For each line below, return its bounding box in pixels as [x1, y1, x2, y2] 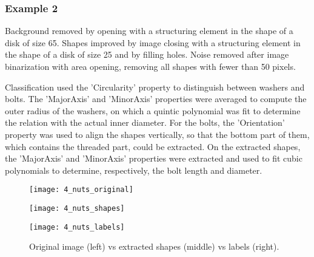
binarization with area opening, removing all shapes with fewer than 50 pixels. [5, 60, 296, 72]
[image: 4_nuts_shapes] [29, 204, 125, 213]
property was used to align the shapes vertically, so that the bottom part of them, [5, 128, 310, 140]
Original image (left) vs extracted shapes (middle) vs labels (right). [29, 240, 279, 253]
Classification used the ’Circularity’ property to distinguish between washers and [5, 80, 305, 93]
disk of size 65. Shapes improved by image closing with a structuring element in [5, 36, 301, 49]
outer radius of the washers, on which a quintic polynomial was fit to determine [5, 104, 301, 117]
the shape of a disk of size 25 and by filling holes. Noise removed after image [5, 48, 289, 61]
